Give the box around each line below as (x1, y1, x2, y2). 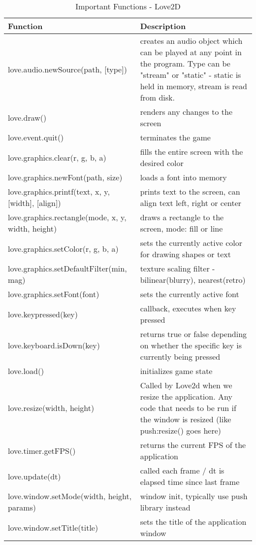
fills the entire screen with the (140, 146, 243, 157)
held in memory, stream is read (140, 80, 247, 92)
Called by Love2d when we (140, 379, 232, 391)
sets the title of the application (140, 516, 247, 527)
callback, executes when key (140, 303, 236, 314)
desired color (140, 157, 184, 169)
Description (140, 20, 186, 32)
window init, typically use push (140, 490, 248, 502)
